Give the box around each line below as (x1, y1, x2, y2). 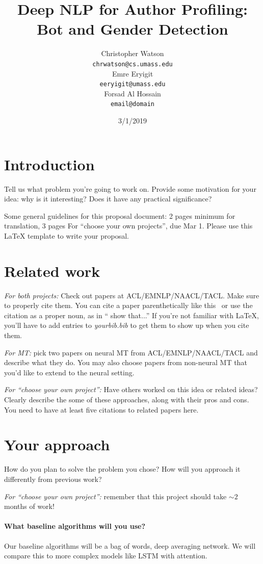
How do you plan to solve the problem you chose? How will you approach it (4, 464, 241, 474)
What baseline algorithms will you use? (4, 521, 146, 531)
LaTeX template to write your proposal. (4, 230, 129, 241)
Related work (4, 260, 100, 281)
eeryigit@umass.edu (99, 81, 166, 88)
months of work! (4, 501, 55, 511)
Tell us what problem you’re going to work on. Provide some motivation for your (4, 183, 256, 194)
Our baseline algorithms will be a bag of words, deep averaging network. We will (4, 540, 256, 551)
